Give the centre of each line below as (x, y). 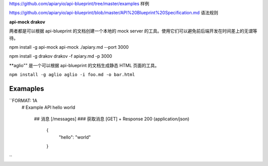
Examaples (27, 89)
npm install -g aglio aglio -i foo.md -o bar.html (72, 75)
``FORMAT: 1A (23, 101)
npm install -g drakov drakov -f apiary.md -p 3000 (61, 56)
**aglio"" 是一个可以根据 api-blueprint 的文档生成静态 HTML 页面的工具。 (84, 65)
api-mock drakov (27, 22)
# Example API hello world (48, 107)
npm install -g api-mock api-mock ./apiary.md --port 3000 (69, 47)
